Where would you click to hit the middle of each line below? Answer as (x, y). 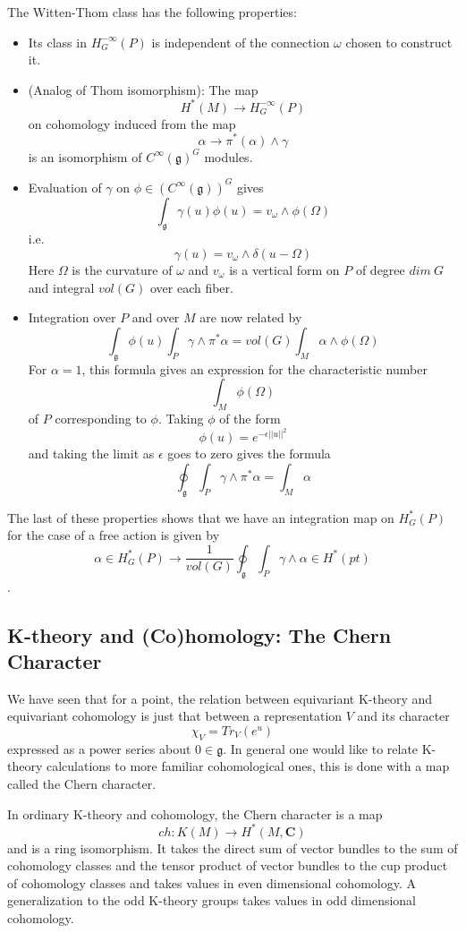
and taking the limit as (91, 454)
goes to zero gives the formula (249, 454)
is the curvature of (122, 270)
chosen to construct (399, 42)
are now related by (251, 317)
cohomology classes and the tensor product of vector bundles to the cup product (228, 865)
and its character (403, 716)
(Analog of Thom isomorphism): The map (143, 89)
